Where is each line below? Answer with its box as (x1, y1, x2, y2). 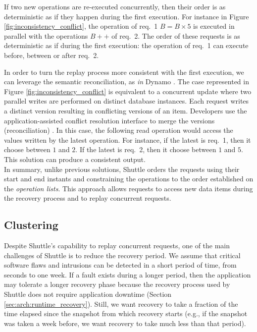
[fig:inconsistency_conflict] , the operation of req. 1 (4, 21, 158, 31)
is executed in (193, 21, 235, 31)
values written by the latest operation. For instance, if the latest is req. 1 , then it (4, 134, 251, 145)
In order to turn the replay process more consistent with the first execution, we (4, 66, 244, 77)
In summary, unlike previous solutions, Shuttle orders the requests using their (4, 164, 240, 174)
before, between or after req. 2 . (4, 50, 99, 60)
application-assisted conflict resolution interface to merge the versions (4, 115, 215, 125)
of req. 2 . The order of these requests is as (111, 30, 240, 41)
